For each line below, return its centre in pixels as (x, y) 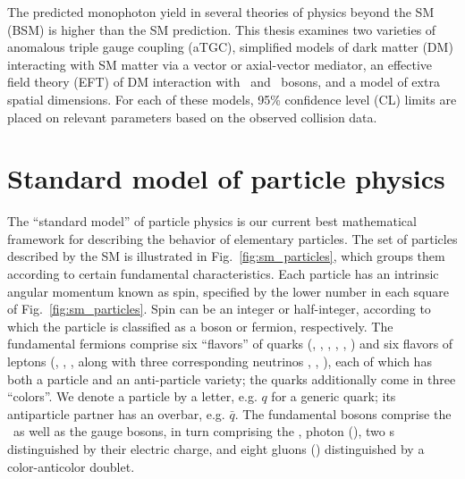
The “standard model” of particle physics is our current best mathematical (212, 221)
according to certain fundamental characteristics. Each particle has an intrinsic (223, 274)
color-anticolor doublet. (71, 466)
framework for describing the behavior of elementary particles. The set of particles (232, 238)
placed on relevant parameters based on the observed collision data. (192, 117)
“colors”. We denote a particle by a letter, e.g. (132, 396)
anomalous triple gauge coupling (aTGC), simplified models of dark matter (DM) (230, 47)
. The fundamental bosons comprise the (343, 413)
